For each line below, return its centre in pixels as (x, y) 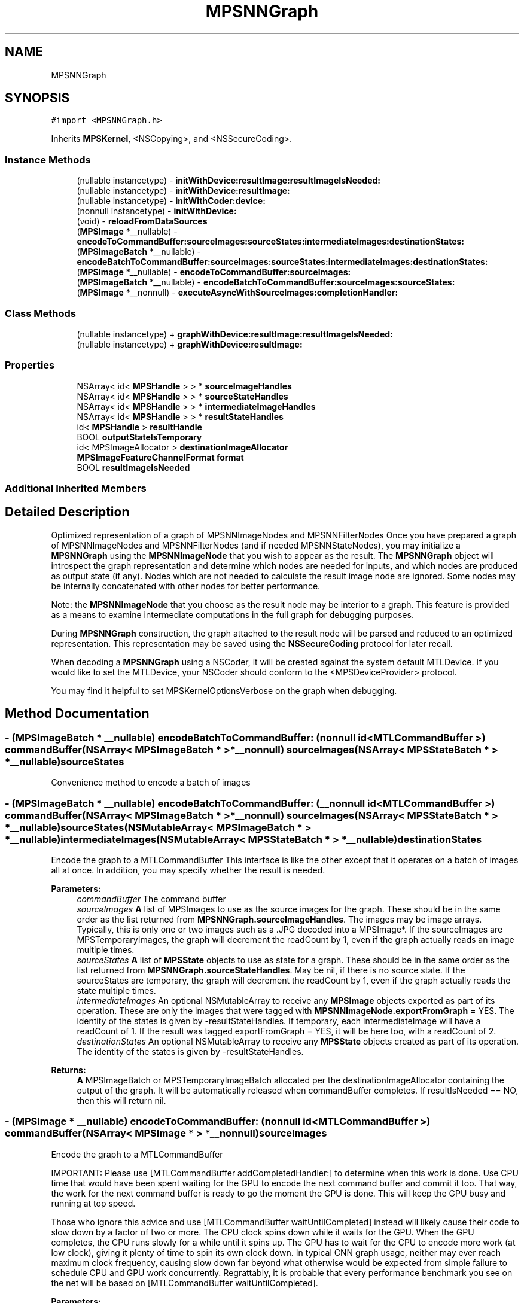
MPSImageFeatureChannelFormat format (160, 457)
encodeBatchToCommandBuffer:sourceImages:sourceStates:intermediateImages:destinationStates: (282, 262)
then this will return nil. (121, 1100)
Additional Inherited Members (76, 488)
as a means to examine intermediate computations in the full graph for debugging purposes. (232, 614)
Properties (30, 365)
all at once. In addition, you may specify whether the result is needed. (188, 870)
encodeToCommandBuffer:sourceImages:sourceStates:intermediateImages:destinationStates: (271, 242)
